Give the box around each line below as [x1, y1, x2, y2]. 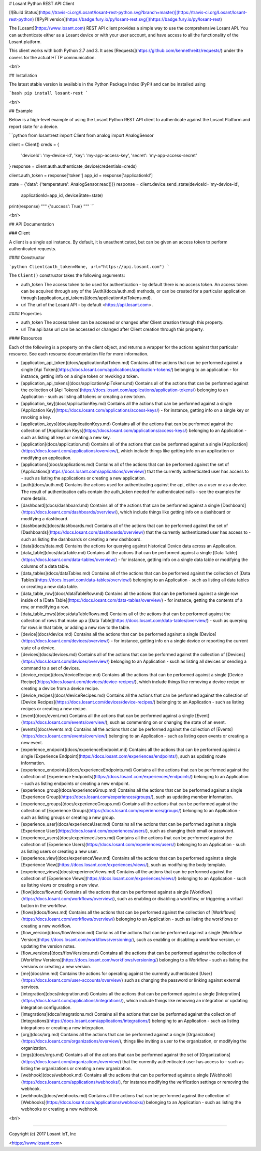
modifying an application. [21, 455, 72, 461]
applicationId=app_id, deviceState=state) [21, 192, 103, 198]
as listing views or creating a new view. [21, 882, 99, 888]
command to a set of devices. [21, 665, 81, 671]
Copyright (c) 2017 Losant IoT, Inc [9, 1131, 76, 1137]
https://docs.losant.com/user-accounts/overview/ [22, 977, 122, 983]
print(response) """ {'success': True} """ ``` [9, 203, 95, 209]
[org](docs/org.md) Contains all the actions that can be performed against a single [21, 1032, 186, 1038]
